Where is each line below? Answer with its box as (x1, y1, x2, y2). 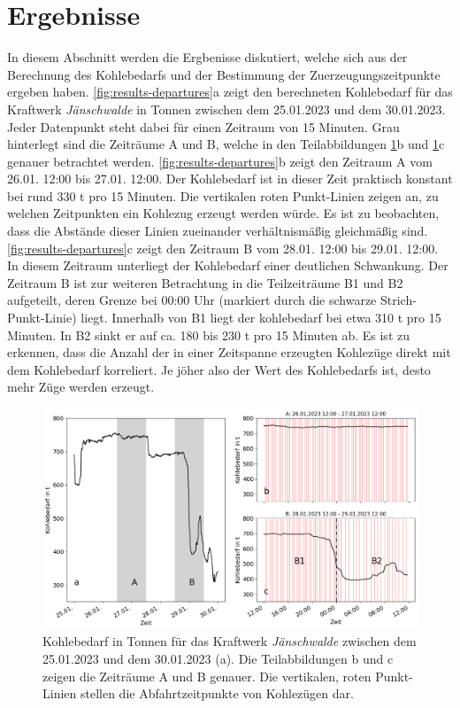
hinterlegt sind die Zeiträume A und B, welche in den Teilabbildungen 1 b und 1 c (7, 135, 445, 153)
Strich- (379, 291, 417, 309)
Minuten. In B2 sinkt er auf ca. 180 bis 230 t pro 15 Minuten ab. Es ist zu (7, 325, 410, 344)
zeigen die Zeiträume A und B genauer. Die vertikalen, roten (42, 666, 372, 685)
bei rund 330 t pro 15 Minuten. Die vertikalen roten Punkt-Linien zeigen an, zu (7, 186, 439, 205)
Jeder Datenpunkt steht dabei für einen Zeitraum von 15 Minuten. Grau (7, 117, 400, 136)
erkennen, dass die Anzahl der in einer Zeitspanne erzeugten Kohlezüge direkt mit (7, 343, 451, 362)
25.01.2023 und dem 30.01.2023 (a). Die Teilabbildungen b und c (42, 650, 394, 668)
